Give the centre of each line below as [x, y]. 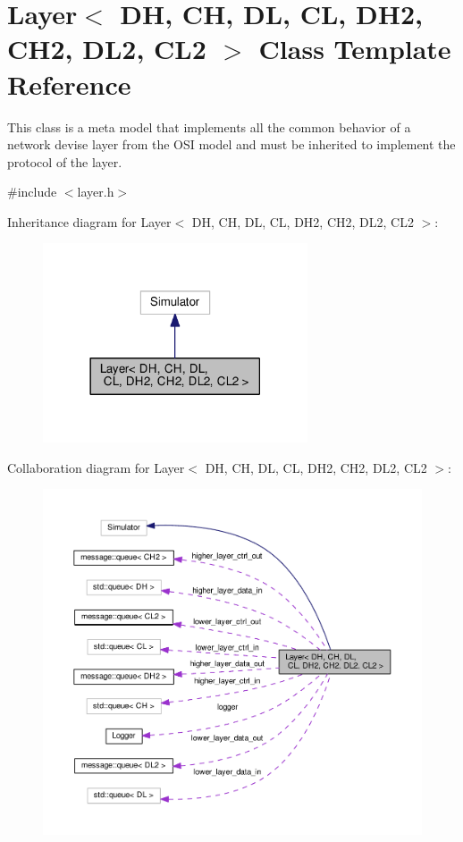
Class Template [355, 49]
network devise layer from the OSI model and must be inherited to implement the [231, 144]
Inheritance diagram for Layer [89, 221]
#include [32, 192]
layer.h [96, 192]
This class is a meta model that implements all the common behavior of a [209, 126]
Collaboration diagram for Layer [96, 467]
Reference [69, 84]
